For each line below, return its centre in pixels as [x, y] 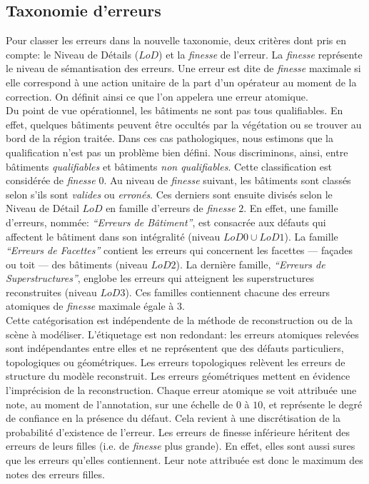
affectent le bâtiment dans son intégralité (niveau [113, 236]
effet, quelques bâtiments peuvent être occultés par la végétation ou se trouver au [184, 124]
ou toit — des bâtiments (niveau [77, 264]
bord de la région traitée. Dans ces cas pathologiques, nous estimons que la [170, 138]
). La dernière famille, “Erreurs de [251, 264]
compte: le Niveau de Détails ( [72, 54]
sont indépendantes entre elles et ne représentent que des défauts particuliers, [175, 348]
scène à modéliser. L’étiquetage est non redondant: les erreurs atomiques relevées [182, 334]
